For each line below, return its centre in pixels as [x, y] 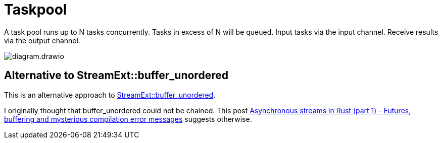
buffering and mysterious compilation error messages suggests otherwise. [128, 119]
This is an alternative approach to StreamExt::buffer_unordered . [110, 95]
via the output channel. [42, 40]
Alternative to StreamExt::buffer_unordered [116, 76]
